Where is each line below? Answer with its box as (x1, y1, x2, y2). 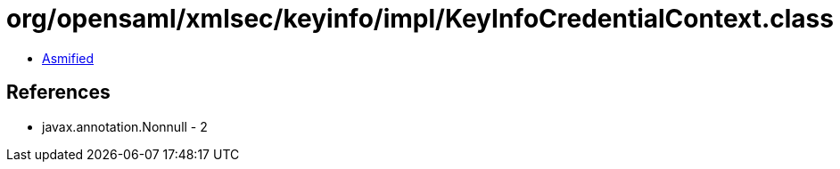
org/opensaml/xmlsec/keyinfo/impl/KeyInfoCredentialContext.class (6, 4, 834, 34)
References (6, 81, 111, 104)
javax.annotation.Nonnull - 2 (42, 118, 208, 134)
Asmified (42, 50, 95, 66)
